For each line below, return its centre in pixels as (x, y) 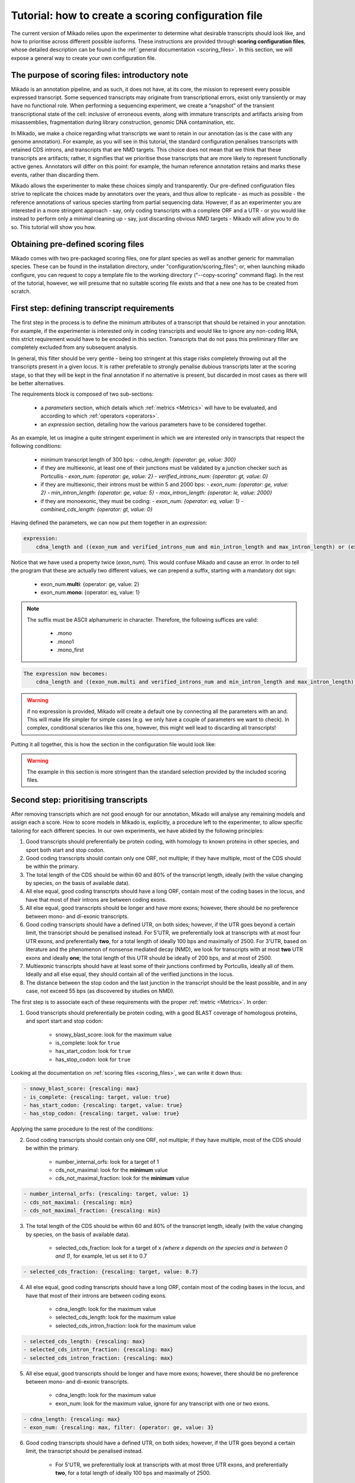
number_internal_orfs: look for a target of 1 (107, 1161)
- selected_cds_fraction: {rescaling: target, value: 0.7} (111, 1272)
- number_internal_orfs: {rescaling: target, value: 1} (106, 1194)
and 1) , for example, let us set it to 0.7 (101, 1256)
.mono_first (70, 650)
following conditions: (36, 446)
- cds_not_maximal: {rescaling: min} (78, 1202)
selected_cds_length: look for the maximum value (116, 1317)
